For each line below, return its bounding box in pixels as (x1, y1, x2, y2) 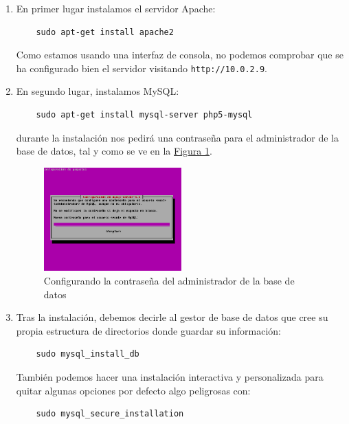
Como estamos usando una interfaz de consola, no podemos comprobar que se (16, 47, 344, 62)
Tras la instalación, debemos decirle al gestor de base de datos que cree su (16, 310, 328, 324)
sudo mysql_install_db (36, 349, 139, 359)
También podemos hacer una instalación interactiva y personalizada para (16, 369, 324, 383)
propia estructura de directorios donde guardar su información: (16, 323, 282, 337)
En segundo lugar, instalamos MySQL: (16, 84, 179, 98)
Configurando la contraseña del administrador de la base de (43, 274, 295, 288)
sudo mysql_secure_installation (36, 409, 184, 419)
